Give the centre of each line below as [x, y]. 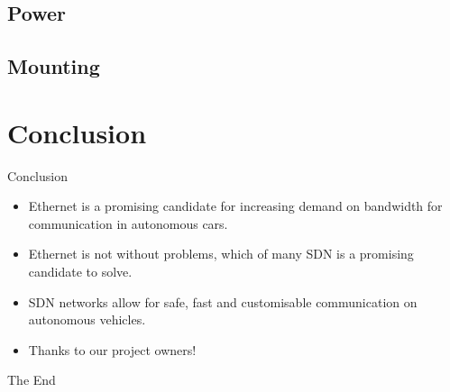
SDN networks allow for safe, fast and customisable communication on [223, 301]
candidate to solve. [80, 272]
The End [32, 380]
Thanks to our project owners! [112, 349]
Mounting [54, 66]
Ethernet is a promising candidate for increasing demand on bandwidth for [235, 206]
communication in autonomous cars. [128, 223]
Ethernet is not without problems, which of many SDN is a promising [221, 254]
